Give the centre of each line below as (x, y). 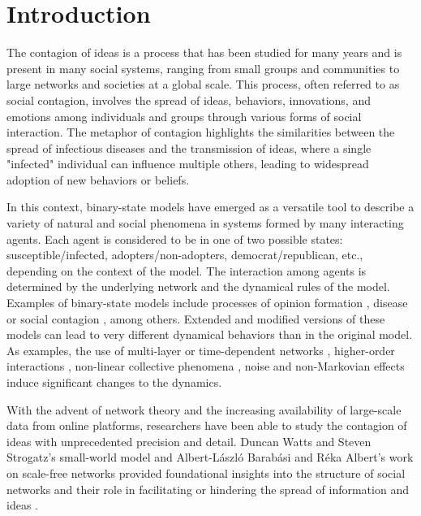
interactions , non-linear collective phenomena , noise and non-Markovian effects (206, 366)
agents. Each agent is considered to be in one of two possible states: (175, 238)
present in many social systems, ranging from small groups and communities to (203, 68)
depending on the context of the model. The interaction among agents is (187, 270)
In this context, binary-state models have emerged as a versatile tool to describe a (210, 207)
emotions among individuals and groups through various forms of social (184, 116)
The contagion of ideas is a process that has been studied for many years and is (204, 52)
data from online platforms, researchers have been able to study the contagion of (207, 425)
